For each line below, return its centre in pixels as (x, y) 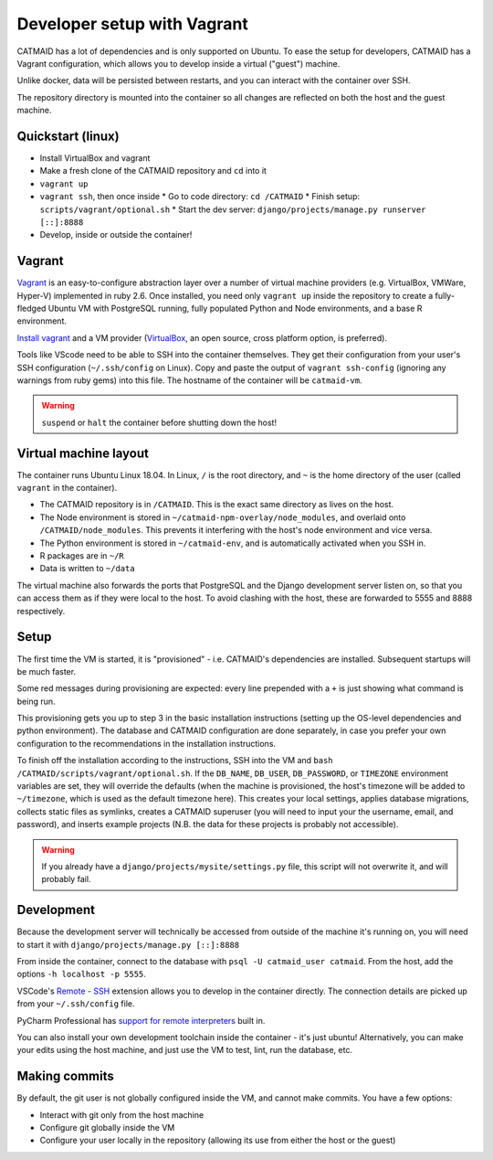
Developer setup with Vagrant (132, 24)
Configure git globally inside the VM (107, 1128)
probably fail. (66, 879)
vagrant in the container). (67, 488)
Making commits (65, 1076)
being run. (36, 701)
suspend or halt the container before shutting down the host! (159, 422)
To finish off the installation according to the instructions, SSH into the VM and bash (175, 761)
